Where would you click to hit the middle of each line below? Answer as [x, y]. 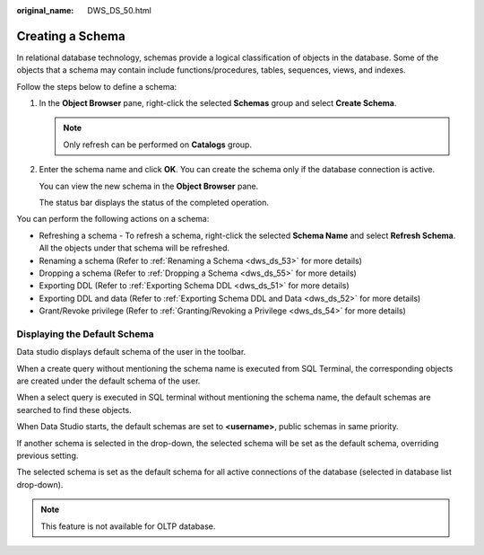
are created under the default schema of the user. [108, 381]
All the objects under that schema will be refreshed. [134, 248]
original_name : [45, 10]
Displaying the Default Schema [85, 334]
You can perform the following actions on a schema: [113, 219]
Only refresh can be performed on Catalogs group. [158, 145]
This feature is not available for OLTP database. [128, 526]
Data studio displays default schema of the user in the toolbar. [131, 352]
